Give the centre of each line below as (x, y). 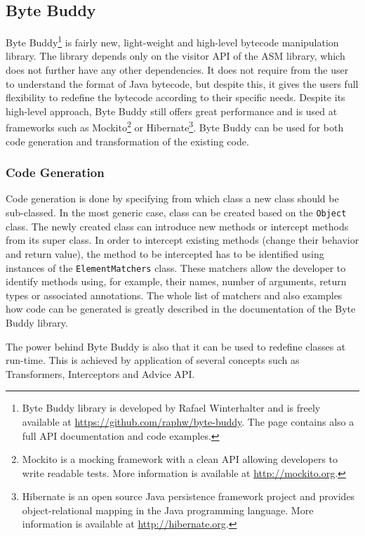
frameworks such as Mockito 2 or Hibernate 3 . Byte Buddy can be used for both (175, 126)
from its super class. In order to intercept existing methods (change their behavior (182, 240)
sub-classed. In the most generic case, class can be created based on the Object (176, 213)
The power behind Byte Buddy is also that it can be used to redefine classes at (176, 346)
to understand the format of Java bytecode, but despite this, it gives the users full (182, 83)
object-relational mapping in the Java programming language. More (168, 510)
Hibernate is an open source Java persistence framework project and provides (188, 496)
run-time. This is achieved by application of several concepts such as (153, 360)
